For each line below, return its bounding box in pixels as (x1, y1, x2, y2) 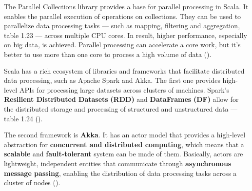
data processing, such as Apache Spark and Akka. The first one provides (4, 75, 220, 85)
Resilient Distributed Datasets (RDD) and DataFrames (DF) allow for (4, 94, 239, 104)
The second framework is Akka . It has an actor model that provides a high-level (4, 130, 246, 140)
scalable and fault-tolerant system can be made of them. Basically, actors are (4, 149, 243, 159)
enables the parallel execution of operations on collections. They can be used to (4, 11, 241, 21)
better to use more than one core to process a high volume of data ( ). (4, 49, 212, 59)
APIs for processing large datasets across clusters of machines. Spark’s (19, 84, 230, 95)
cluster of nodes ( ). (4, 177, 60, 188)
